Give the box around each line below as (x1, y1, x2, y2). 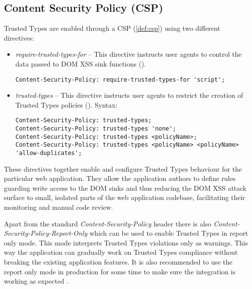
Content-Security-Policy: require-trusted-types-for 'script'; (15, 76, 225, 83)
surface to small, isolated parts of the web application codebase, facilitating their (4, 192, 245, 202)
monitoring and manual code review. (4, 202, 113, 212)
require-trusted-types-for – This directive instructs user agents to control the (15, 49, 242, 59)
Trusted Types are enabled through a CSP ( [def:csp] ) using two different (4, 23, 220, 33)
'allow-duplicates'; (15, 150, 82, 157)
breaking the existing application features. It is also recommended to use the (4, 257, 233, 267)
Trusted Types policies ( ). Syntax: (15, 99, 117, 110)
